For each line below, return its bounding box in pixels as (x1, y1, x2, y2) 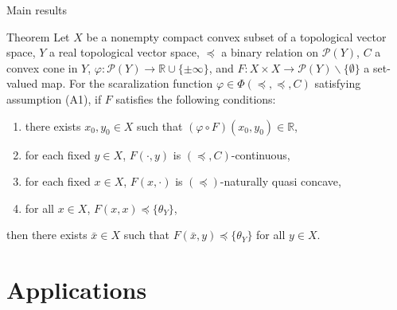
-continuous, (231, 146, 290, 163)
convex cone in (6, 59, 78, 76)
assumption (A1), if (6, 90, 102, 107)
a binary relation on (221, 44, 319, 61)
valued (6, 75, 38, 92)
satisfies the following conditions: (115, 90, 276, 107)
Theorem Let (6, 28, 70, 45)
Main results (6, 2, 68, 18)
